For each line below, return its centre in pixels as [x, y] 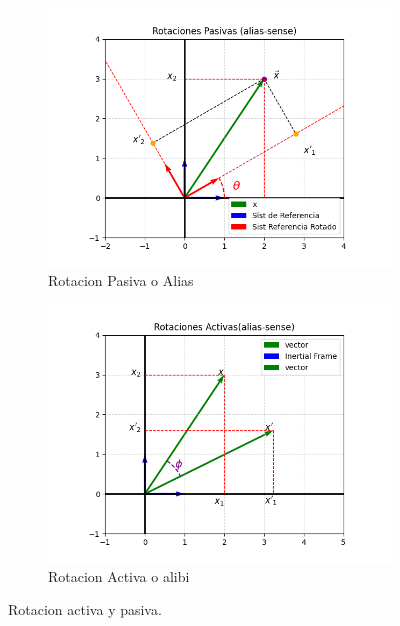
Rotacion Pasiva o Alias [121, 279]
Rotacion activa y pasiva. [85, 609]
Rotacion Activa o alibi [119, 575]
